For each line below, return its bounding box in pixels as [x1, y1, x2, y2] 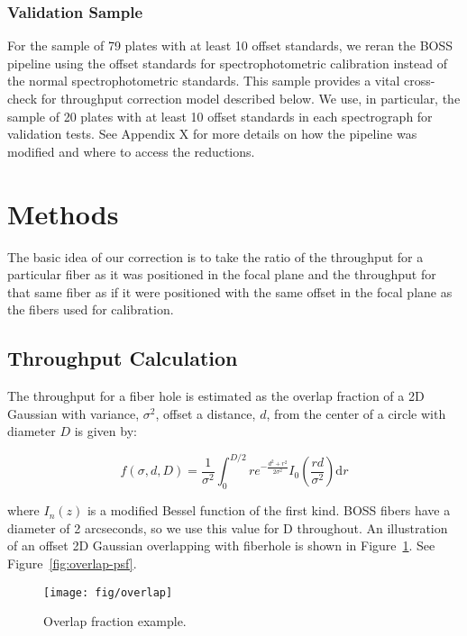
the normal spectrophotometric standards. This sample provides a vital [7, 71, 400, 90]
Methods [7, 195, 119, 232]
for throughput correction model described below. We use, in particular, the [41, 89, 461, 107]
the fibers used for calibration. [7, 300, 174, 319]
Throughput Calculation [7, 344, 238, 372]
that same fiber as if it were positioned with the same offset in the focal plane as [7, 282, 453, 301]
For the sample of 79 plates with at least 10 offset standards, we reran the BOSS [7, 36, 453, 55]
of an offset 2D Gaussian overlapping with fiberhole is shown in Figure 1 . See [7, 536, 435, 555]
